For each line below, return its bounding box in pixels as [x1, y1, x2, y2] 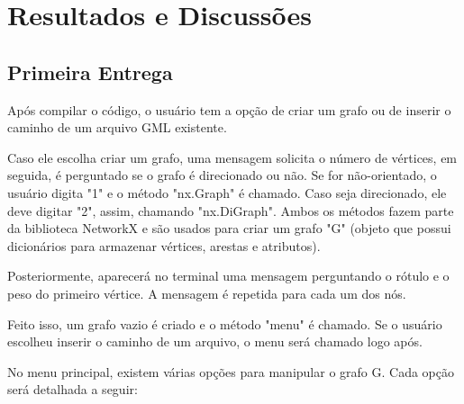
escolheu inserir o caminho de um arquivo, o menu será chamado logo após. [7, 332, 423, 351]
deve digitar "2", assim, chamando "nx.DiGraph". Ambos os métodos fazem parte [7, 201, 454, 220]
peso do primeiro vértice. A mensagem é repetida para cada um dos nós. [7, 283, 406, 302]
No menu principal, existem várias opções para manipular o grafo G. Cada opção [7, 362, 454, 381]
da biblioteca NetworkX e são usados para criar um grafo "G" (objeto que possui [7, 219, 451, 238]
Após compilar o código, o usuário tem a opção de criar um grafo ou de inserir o [7, 100, 451, 119]
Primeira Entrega [7, 58, 173, 85]
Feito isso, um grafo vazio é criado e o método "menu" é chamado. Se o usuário [7, 314, 442, 333]
